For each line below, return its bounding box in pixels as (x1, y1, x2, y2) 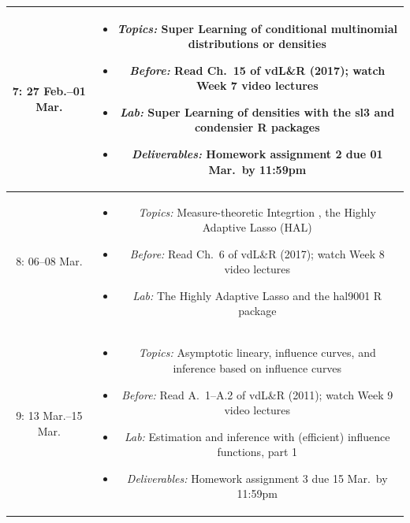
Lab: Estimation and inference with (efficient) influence (124, 428, 390, 444)
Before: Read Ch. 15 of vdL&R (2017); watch (129, 61, 386, 78)
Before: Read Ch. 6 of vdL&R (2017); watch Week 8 (129, 245, 385, 261)
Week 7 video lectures (196, 77, 319, 94)
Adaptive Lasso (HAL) (202, 219, 312, 236)
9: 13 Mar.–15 (16, 407, 83, 424)
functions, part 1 (217, 443, 298, 460)
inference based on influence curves (173, 359, 342, 376)
